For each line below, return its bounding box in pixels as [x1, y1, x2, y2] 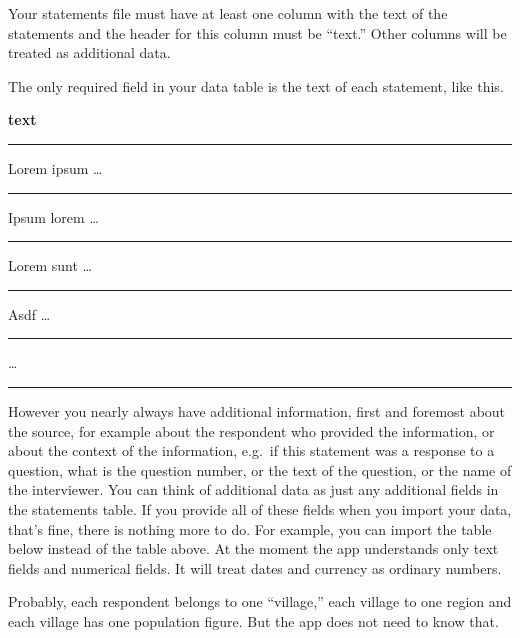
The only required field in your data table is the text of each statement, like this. [8, 75, 504, 96]
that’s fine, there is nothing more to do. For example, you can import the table [8, 518, 492, 539]
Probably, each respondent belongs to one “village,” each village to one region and [8, 591, 512, 612]
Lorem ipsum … [8, 157, 103, 178]
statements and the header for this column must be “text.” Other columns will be [8, 22, 507, 43]
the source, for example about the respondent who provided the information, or [8, 420, 495, 441]
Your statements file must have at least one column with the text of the [8, 3, 448, 23]
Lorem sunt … [8, 255, 92, 276]
